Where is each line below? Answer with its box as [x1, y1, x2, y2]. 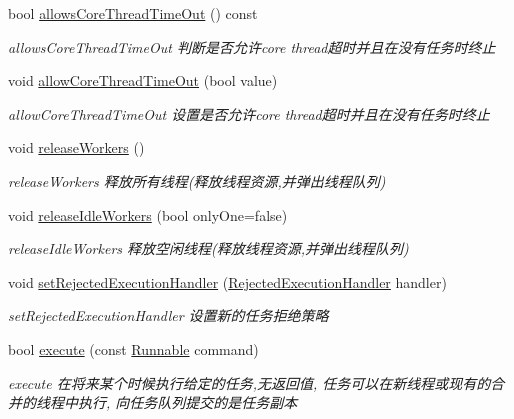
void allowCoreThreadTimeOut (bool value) [8, 70, 278, 91]
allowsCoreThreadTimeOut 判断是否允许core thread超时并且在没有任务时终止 [8, 36, 496, 57]
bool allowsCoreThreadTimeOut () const [8, 3, 258, 23]
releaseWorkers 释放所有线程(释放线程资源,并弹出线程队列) [8, 170, 386, 191]
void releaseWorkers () [8, 137, 145, 158]
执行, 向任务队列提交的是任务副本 [77, 392, 298, 413]
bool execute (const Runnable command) [8, 338, 259, 359]
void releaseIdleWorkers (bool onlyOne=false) [8, 204, 288, 225]
